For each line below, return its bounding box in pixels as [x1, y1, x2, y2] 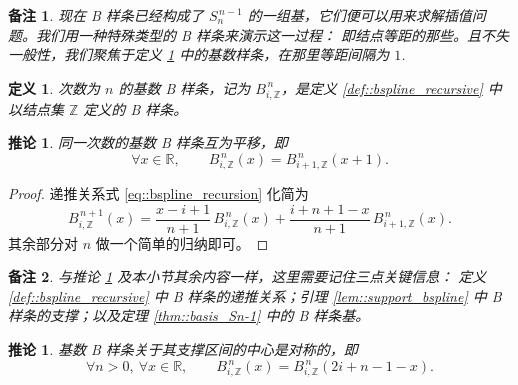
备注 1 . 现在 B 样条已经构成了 [8, 5, 204, 25]
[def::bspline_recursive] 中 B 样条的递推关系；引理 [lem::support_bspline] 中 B [8, 285, 502, 306]
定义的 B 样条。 [83, 98, 188, 119]
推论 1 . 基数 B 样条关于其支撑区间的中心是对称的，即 [8, 338, 358, 359]
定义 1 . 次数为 [8, 77, 100, 98]
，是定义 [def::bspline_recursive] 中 [281, 77, 502, 98]
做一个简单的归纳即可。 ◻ [95, 232, 269, 253]
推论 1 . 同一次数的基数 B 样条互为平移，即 [8, 132, 288, 153]
